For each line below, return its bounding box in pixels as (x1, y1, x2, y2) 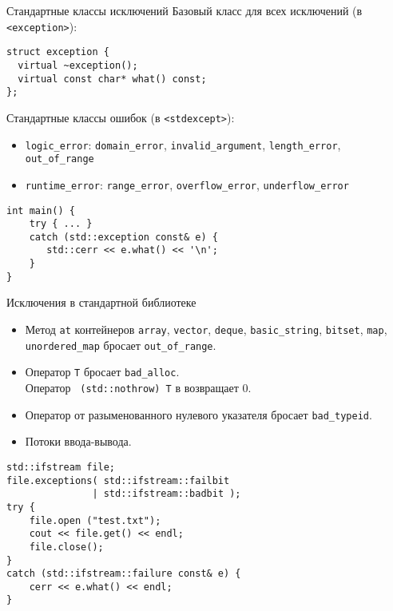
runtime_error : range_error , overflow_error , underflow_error (25, 176, 349, 192)
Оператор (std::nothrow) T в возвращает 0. (25, 379, 252, 395)
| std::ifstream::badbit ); (92, 488, 241, 500)
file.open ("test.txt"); (29, 514, 161, 526)
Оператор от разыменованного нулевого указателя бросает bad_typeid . (25, 406, 372, 423)
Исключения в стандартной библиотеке (6, 294, 196, 311)
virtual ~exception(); (18, 59, 138, 71)
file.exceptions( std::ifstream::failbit (6, 474, 230, 486)
